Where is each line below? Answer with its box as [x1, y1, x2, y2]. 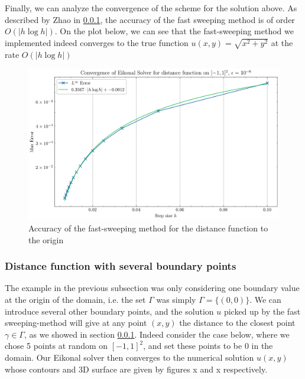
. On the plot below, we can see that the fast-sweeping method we [54, 25, 294, 37]
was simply [156, 293, 196, 305]
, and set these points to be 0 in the [143, 339, 273, 352]
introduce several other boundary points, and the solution [5, 305, 214, 317]
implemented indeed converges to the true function [5, 36, 189, 48]
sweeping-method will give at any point [5, 316, 147, 329]
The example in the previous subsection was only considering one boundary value [5, 282, 300, 294]
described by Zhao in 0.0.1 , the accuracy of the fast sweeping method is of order [5, 13, 295, 25]
